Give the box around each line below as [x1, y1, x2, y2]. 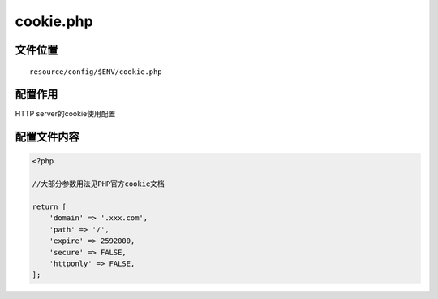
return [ [32, 202, 67, 211]
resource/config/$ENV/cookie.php [29, 67, 162, 76]
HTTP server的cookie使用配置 [15, 109, 116, 119]
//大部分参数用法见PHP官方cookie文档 [32, 180, 165, 188]
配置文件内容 [15, 130, 79, 144]
